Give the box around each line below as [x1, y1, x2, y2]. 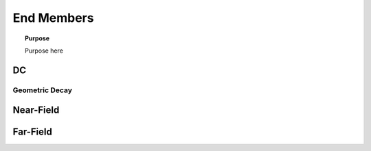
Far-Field [12, 126, 53, 138]
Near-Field [12, 105, 60, 116]
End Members [12, 10, 94, 25]
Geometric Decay [12, 85, 72, 95]
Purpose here [25, 46, 63, 55]
